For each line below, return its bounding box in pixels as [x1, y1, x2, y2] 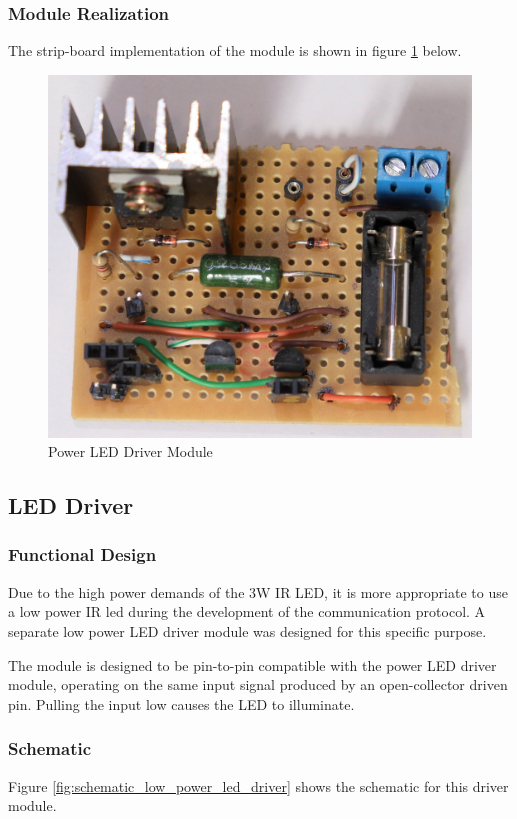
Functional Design [8, 542, 157, 567]
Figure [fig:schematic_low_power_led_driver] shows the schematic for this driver [8, 775, 509, 796]
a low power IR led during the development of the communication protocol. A [8, 601, 486, 622]
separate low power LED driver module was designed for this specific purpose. [8, 620, 487, 641]
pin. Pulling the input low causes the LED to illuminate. [8, 693, 355, 714]
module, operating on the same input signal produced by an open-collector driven [8, 674, 508, 695]
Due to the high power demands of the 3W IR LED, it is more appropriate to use [8, 581, 508, 602]
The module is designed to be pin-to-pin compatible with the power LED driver [8, 654, 497, 675]
